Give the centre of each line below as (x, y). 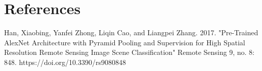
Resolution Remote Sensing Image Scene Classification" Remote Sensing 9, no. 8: (129, 52)
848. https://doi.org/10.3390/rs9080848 (65, 62)
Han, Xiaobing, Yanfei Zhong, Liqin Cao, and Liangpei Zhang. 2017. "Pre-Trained (131, 32)
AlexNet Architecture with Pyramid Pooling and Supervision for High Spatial (125, 42)
